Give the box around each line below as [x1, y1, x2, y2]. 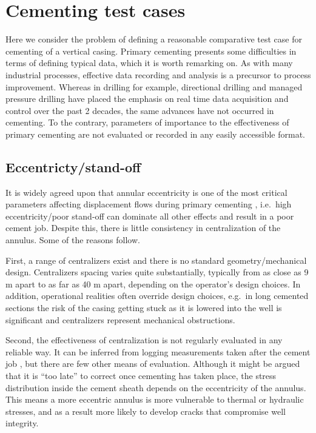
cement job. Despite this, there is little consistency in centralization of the [5, 221, 281, 234]
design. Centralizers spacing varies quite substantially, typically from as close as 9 [5, 266, 309, 278]
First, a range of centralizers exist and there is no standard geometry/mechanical [5, 253, 307, 266]
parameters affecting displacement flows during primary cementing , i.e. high [5, 198, 292, 210]
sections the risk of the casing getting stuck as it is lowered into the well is [5, 301, 282, 314]
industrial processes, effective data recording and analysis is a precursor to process [5, 68, 311, 81]
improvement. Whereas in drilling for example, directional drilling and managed [5, 80, 303, 93]
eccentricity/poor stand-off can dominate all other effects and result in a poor [5, 209, 294, 222]
